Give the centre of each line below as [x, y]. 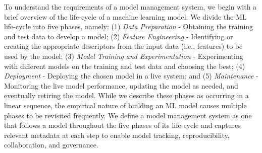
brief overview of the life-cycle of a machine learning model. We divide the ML [125, 16]
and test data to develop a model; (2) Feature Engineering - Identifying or [119, 36]
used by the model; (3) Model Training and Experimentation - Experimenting [124, 56]
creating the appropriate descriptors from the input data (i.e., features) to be [123, 46]
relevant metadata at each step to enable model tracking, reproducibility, [117, 135]
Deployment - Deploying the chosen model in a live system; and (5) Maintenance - [131, 76]
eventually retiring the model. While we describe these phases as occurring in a [126, 95]
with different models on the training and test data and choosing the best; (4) [125, 66]
